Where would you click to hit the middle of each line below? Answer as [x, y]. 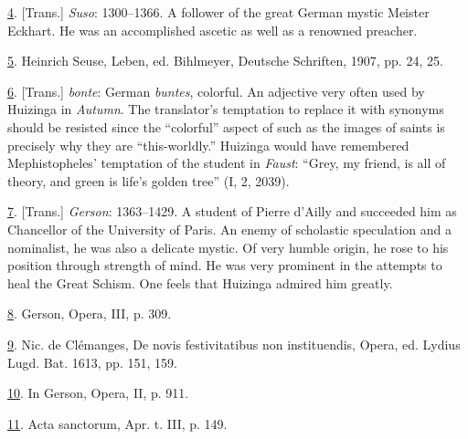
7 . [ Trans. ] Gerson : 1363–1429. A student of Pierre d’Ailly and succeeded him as [232, 211]
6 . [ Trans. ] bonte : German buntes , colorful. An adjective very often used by [216, 91]
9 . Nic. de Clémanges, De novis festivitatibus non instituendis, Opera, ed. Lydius [234, 344]
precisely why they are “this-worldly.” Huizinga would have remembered [208, 145]
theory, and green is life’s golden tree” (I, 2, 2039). [149, 180]
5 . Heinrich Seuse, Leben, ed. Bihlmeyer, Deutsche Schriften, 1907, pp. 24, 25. [225, 61]
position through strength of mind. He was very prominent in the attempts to [225, 265]
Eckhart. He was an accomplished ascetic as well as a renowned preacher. [213, 30]
